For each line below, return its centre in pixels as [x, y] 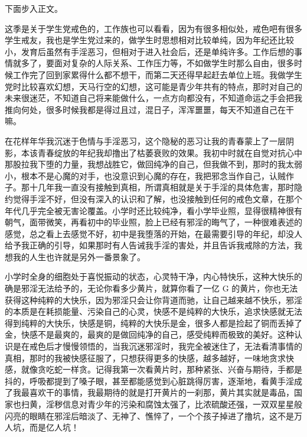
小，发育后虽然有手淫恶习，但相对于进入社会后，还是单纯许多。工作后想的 [149, 51]
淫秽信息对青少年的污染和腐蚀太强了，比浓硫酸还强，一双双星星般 [174, 404]
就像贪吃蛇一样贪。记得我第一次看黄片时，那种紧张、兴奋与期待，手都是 [161, 369]
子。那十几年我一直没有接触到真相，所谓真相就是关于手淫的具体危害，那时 [149, 187]
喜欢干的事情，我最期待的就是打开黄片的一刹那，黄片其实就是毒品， [161, 392]
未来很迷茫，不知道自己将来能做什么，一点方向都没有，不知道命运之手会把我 [153, 98]
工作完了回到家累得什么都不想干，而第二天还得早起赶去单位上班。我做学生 [157, 74]
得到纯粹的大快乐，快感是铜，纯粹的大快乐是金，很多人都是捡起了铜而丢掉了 [153, 323]
